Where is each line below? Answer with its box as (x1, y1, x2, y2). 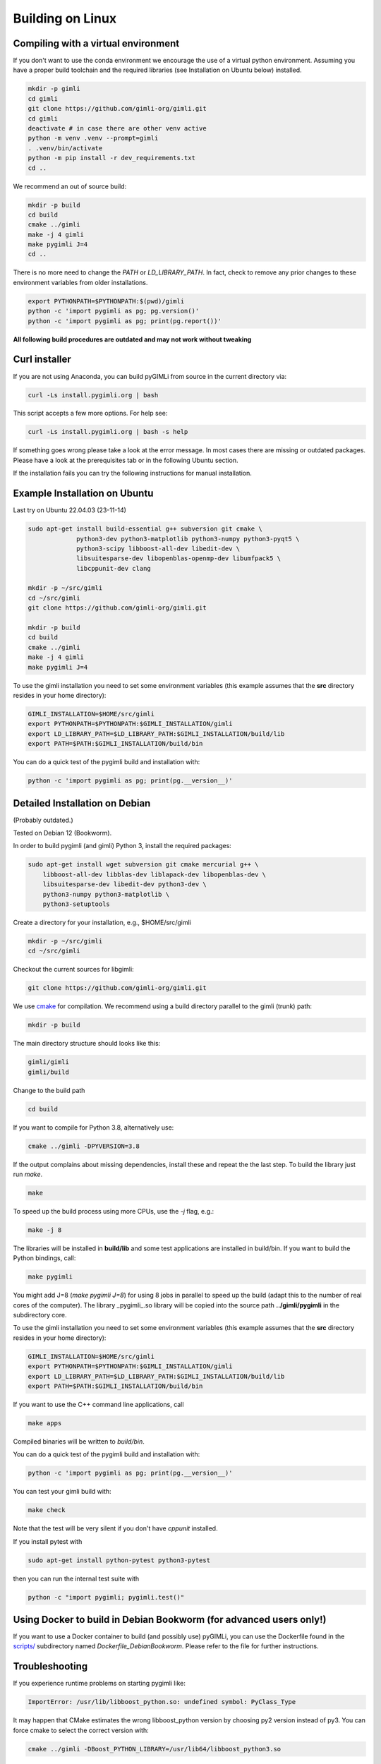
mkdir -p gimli (28, 85, 80, 93)
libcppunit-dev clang (76, 564, 151, 572)
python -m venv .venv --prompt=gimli (28, 134, 159, 143)
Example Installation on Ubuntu (13, 488, 154, 500)
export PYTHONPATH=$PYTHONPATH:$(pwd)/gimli (28, 297, 185, 305)
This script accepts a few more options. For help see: (13, 409, 168, 418)
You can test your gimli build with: (13, 1487, 112, 1496)
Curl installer (13, 354, 72, 366)
